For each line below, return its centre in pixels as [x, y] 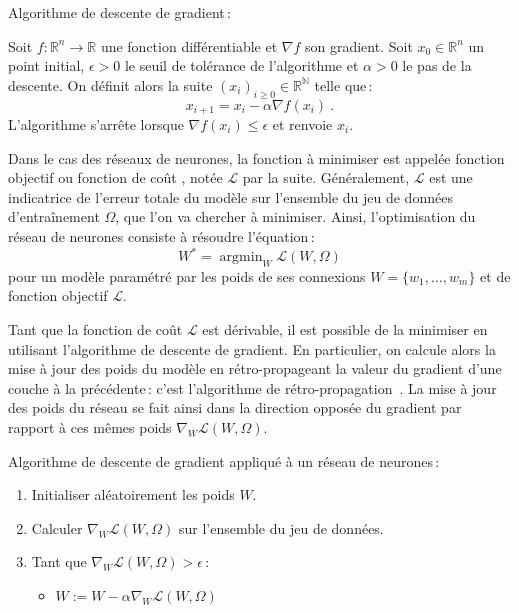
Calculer [57, 527]
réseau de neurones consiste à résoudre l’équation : [161, 236]
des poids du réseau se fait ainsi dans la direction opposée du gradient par [235, 407]
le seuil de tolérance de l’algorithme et [241, 65]
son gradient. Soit [358, 45]
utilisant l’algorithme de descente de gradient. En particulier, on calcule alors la [252, 348]
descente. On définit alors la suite [110, 84]
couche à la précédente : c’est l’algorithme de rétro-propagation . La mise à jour [252, 387]
